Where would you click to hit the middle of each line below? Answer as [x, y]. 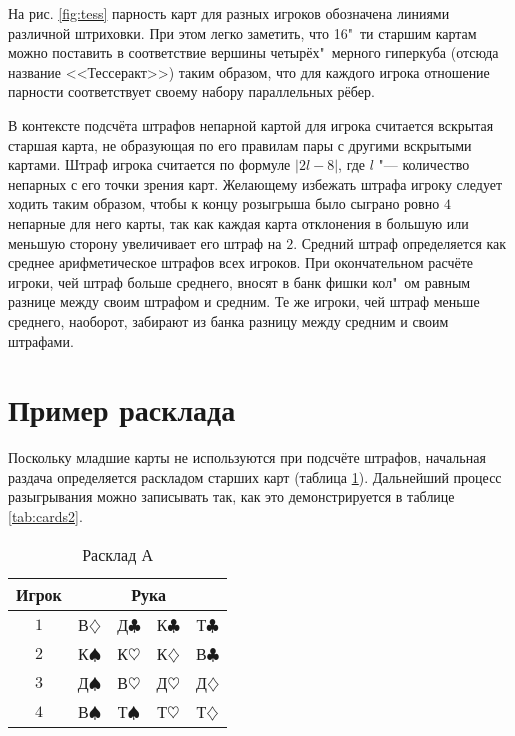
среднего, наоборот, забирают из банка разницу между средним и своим [228, 320]
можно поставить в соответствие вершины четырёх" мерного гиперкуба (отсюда [253, 52]
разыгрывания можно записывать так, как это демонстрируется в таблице [231, 496]
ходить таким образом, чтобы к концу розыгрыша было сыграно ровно [224, 203]
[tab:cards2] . [45, 516]
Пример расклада [122, 409]
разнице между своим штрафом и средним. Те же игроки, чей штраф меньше [244, 301]
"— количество [424, 164]
